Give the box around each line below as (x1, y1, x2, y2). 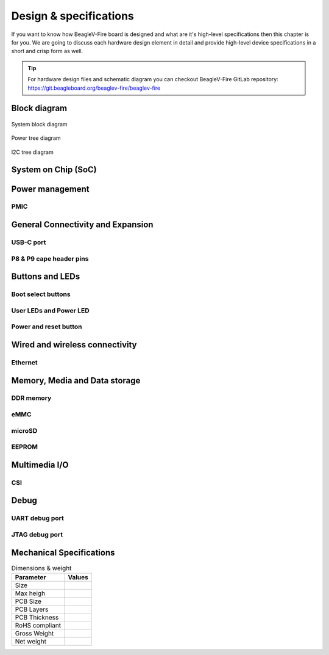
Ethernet (11, 358, 38, 366)
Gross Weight (15, 629, 54, 637)
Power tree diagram (11, 134, 61, 142)
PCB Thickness (15, 613, 59, 621)
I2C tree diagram (11, 148, 54, 156)
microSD (11, 426, 38, 435)
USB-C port (11, 238, 46, 247)
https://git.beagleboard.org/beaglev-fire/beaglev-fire (27, 84, 161, 92)
